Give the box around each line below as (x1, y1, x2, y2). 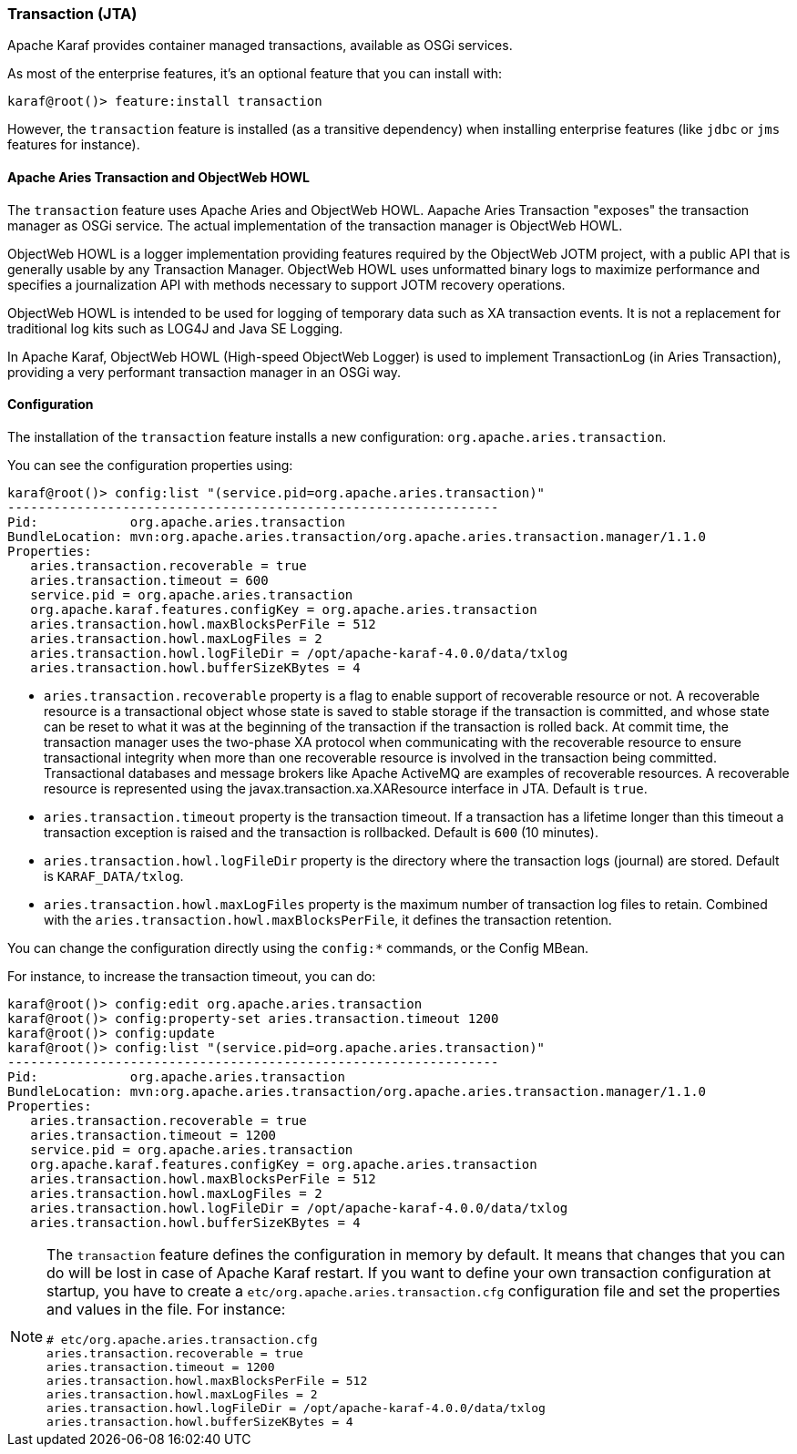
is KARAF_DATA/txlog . (44, 867, 184, 884)
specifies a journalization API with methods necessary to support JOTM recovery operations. (7, 276, 566, 292)
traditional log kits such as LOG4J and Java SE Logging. (7, 320, 343, 336)
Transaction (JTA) (7, 5, 138, 23)
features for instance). (7, 137, 140, 153)
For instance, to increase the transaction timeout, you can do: (7, 968, 376, 984)
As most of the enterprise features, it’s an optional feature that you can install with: (7, 66, 503, 82)
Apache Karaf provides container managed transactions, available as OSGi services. (7, 37, 513, 54)
